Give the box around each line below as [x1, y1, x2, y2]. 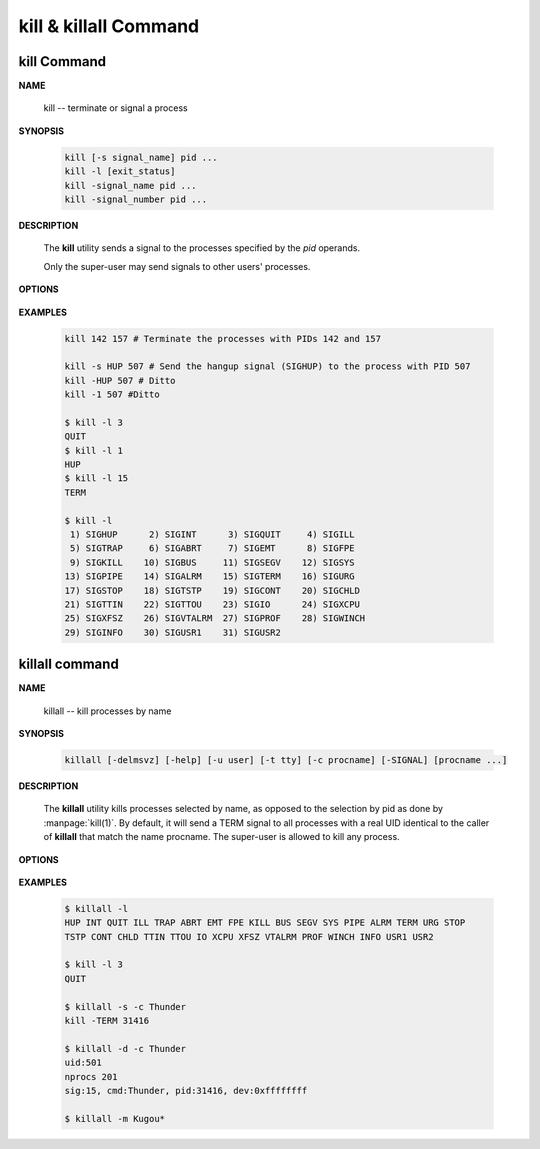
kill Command [18, 53, 107, 70]
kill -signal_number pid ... [64, 194, 208, 205]
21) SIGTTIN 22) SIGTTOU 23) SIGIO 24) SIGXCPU [64, 598, 360, 610]
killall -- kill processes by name [43, 705, 172, 717]
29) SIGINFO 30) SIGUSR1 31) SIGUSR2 [64, 626, 282, 638]
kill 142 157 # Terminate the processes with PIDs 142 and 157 [64, 333, 382, 344]
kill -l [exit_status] [64, 166, 176, 177]
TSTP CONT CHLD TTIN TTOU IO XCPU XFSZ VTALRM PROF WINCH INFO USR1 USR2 [64, 931, 434, 942]
